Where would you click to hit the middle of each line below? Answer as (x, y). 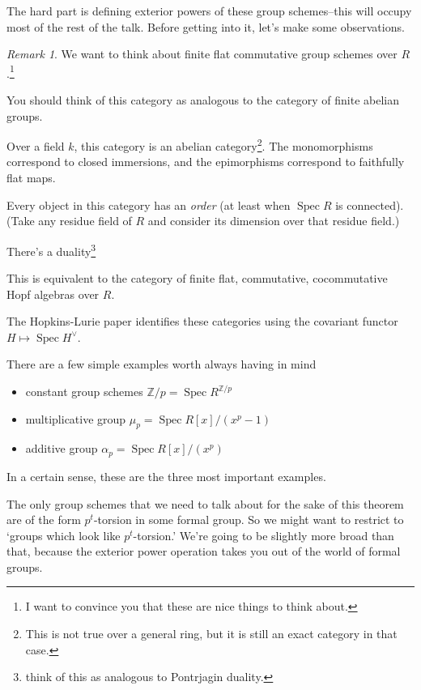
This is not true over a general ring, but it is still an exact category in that (211, 634)
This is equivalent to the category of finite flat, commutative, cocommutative (197, 278)
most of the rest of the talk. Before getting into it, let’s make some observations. (206, 26)
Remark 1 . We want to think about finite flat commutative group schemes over (202, 54)
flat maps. (31, 178)
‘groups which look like (64, 535)
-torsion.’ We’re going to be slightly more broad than (264, 535)
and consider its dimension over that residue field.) (274, 221)
